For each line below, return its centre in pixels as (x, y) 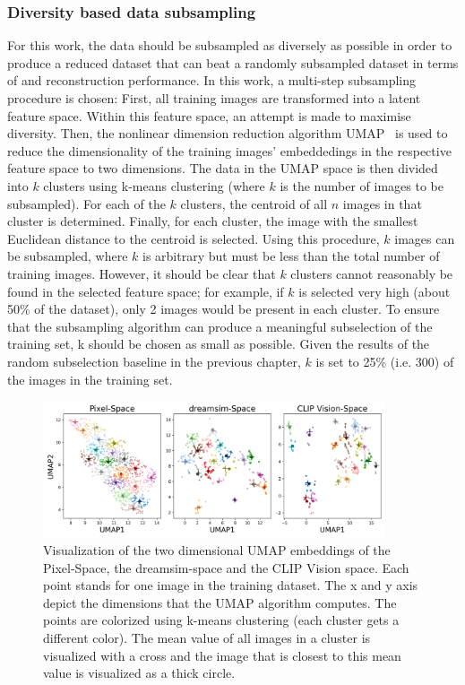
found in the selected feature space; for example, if (146, 291)
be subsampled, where (68, 256)
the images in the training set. (90, 379)
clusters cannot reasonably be (372, 273)
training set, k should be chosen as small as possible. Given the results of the (219, 344)
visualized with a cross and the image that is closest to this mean (222, 655)
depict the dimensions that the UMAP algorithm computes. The (220, 602)
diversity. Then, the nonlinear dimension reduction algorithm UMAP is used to (228, 133)
